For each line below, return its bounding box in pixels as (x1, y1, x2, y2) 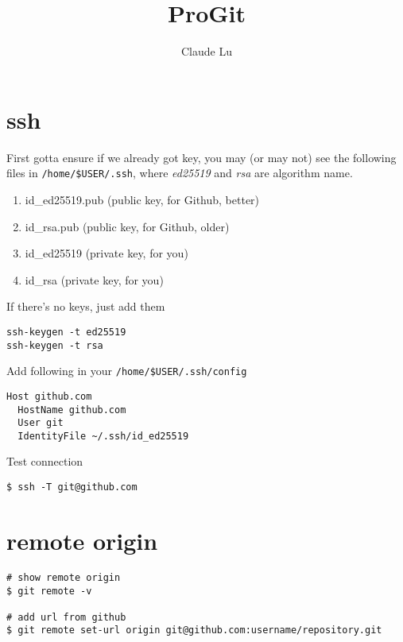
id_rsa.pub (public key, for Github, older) (25, 218, 230, 234)
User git (17, 417, 64, 429)
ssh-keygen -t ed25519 (6, 326, 126, 338)
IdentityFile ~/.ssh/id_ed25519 (17, 430, 189, 442)
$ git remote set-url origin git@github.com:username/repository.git (6, 625, 382, 636)
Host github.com (6, 390, 92, 402)
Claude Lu (181, 43, 232, 60)
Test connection (6, 453, 83, 470)
